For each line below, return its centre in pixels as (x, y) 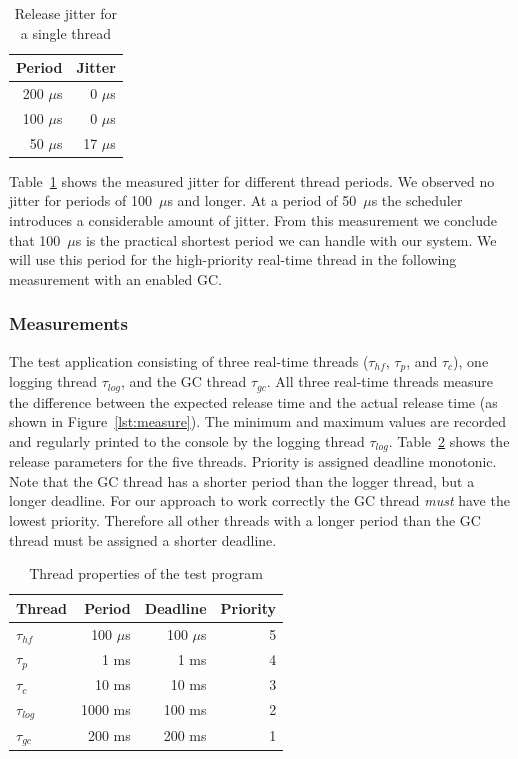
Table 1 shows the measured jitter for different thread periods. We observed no (252, 180)
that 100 (35, 239)
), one (471, 360)
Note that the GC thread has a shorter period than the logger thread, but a (242, 480)
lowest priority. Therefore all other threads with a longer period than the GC (245, 519)
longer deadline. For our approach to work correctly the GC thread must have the (259, 500)
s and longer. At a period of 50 (262, 200)
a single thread (66, 32)
